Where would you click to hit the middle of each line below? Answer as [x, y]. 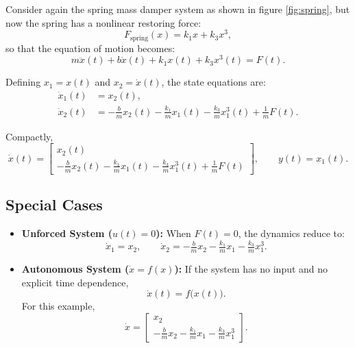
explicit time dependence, [75, 282]
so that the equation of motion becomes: [90, 48]
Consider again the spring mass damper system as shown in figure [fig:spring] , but [178, 9]
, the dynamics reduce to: [291, 233]
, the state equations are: [213, 82]
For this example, [58, 306]
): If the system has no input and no [251, 269]
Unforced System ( [67, 233]
